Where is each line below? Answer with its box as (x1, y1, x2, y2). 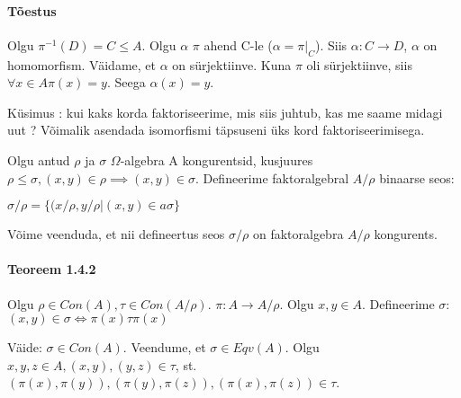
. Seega (106, 73, 146, 92)
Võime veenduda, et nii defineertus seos (7, 225, 225, 243)
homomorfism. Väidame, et (7, 55, 156, 74)
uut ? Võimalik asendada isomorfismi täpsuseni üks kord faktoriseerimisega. (7, 120, 425, 139)
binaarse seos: (379, 168, 455, 187)
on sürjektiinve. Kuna (172, 55, 292, 74)
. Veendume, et (122, 338, 206, 357)
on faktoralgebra (252, 225, 344, 243)
